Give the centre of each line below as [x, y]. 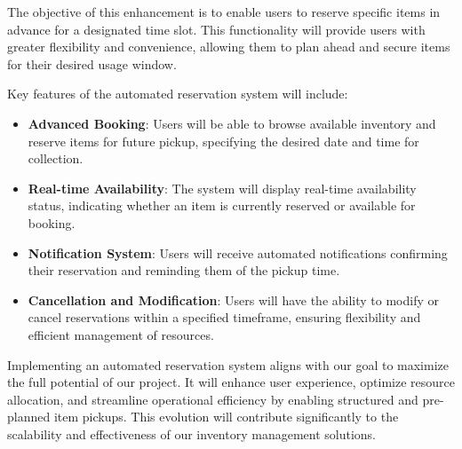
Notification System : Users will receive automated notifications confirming [238, 252]
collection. [56, 158]
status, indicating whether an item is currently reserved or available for [222, 205]
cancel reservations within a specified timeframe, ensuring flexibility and [224, 317]
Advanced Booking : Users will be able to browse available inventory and [232, 123]
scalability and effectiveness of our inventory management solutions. [192, 433]
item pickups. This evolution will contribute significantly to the [226, 417]
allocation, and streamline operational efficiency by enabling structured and [213, 399]
